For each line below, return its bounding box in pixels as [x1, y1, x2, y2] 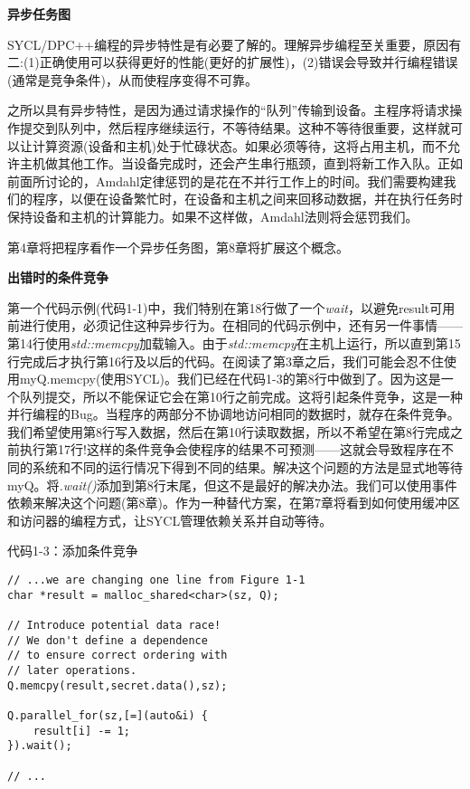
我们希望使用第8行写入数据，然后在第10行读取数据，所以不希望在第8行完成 [7, 422, 450, 441]
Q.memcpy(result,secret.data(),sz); [7, 679, 228, 692]
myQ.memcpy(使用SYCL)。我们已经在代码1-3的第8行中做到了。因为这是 [19, 369, 441, 388]
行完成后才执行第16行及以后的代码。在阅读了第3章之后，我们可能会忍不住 [7, 351, 444, 370]
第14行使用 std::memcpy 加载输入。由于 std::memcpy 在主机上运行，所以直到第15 [7, 333, 461, 352]
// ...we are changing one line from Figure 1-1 [7, 574, 305, 587]
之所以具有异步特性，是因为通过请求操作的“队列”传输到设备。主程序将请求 [7, 100, 450, 119]
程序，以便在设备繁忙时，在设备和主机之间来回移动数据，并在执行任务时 [32, 189, 463, 208]
